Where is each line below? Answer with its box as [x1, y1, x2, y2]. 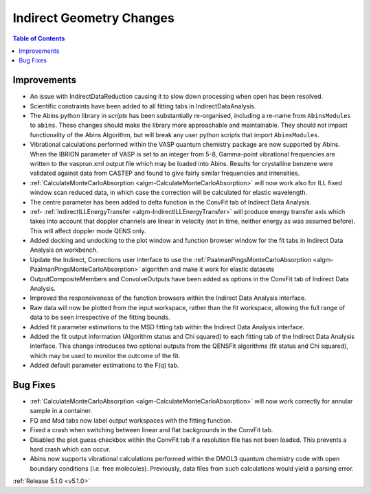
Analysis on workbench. [30, 246, 98, 254]
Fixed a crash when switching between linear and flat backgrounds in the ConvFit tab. [30, 426, 273, 434]
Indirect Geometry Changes [12, 10, 175, 25]
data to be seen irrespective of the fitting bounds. [30, 313, 171, 322]
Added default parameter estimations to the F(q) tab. [30, 361, 179, 370]
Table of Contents [12, 34, 65, 43]
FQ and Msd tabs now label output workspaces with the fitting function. [30, 416, 233, 425]
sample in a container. [30, 407, 93, 415]
